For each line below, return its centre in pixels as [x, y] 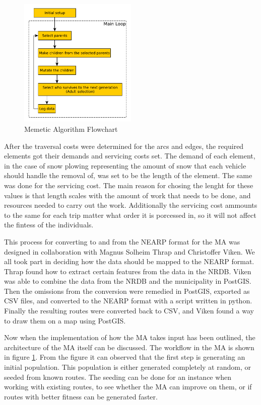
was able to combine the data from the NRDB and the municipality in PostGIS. [128, 281]
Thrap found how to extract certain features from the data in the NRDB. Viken [128, 271]
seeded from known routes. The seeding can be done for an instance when [118, 377]
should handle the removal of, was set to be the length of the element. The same [128, 175]
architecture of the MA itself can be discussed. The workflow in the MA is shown [129, 347]
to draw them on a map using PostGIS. [65, 320]
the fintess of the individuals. [49, 225]
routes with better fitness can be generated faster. [81, 396]
